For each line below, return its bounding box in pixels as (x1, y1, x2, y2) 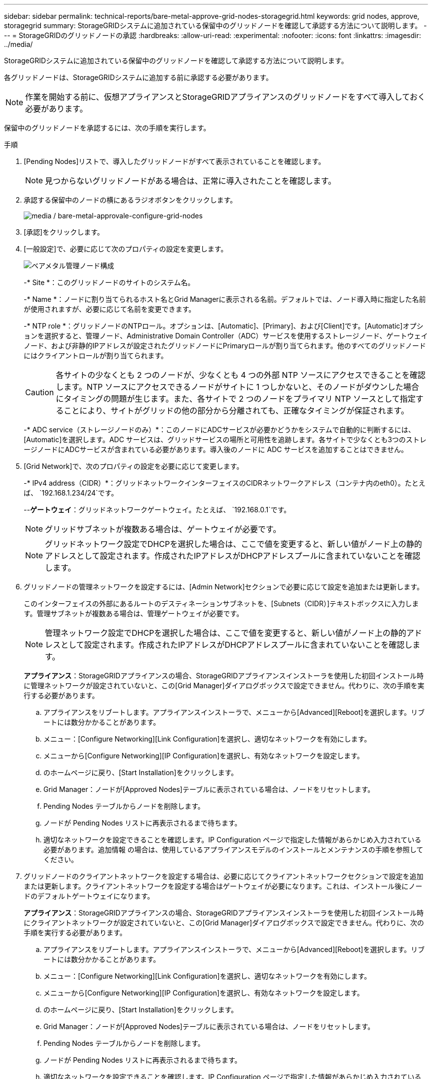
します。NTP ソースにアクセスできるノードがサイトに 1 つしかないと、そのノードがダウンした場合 (56, 382, 419, 392)
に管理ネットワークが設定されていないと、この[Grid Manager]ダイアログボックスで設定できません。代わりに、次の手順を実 (24, 681, 425, 690)
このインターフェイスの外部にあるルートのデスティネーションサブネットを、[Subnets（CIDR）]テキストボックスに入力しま (24, 599, 419, 608)
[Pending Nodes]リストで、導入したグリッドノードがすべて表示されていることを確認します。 (24, 157, 325, 166)
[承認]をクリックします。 (24, 228, 104, 236)
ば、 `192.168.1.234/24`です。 (24, 489, 118, 497)
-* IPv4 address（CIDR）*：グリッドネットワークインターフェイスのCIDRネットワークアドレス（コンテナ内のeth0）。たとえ (24, 479, 426, 487)
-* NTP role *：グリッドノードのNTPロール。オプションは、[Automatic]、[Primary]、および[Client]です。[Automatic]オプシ (24, 322, 424, 330)
